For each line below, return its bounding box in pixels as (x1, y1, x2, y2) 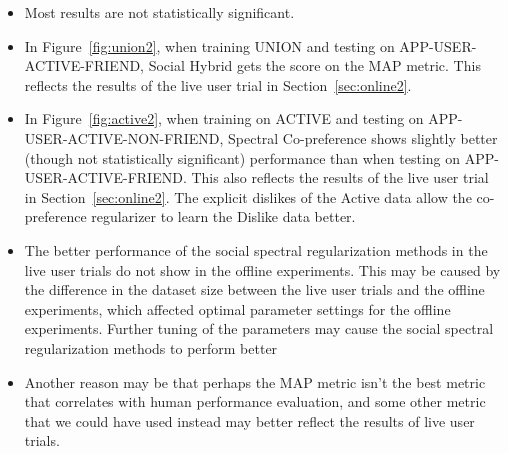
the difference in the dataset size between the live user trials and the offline (24, 279, 485, 300)
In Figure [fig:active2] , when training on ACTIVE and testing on (24, 108, 424, 129)
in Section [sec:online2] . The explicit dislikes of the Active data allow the (24, 186, 472, 207)
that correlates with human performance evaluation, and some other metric (24, 391, 486, 412)
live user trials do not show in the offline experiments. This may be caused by (24, 259, 501, 280)
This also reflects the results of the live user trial (191, 167, 489, 188)
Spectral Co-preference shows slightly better (227, 127, 498, 148)
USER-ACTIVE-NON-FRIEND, (24, 127, 224, 148)
